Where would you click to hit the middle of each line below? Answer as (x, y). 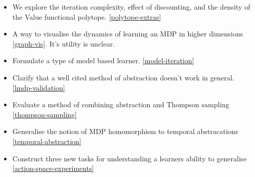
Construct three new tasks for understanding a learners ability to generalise (130, 158)
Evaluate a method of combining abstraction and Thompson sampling (121, 104)
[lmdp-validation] (39, 87)
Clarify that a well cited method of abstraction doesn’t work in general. (123, 77)
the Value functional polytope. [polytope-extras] (87, 16)
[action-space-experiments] (53, 168)
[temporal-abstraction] (47, 141)
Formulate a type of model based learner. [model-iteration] (103, 60)
